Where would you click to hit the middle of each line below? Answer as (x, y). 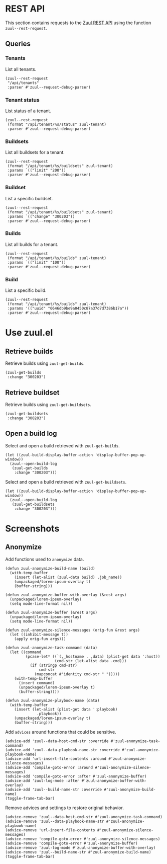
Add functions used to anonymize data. (45, 559)
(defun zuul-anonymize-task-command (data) (51, 648)
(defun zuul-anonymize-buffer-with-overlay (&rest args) (66, 595)
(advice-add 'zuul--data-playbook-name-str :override (63, 750)
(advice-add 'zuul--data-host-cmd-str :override (57, 741)
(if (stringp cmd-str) (54, 665)
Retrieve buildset (32, 392)
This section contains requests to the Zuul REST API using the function (78, 23)
